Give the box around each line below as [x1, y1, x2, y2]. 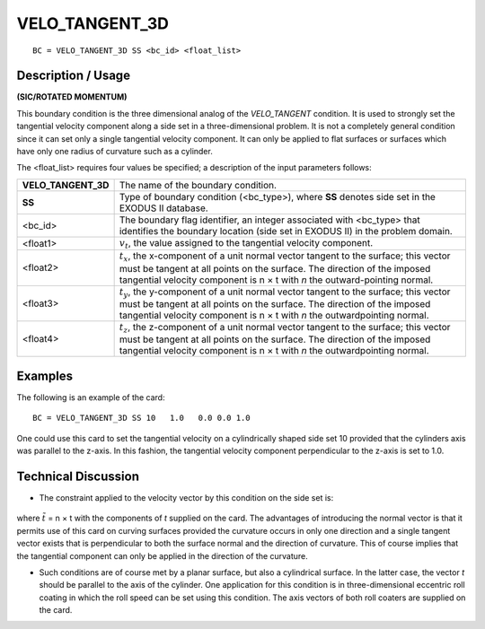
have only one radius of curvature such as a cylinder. [16, 146, 213, 157]
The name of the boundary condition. [119, 179, 278, 191]
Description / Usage [16, 68, 130, 83]
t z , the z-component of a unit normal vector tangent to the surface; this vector [119, 320, 451, 336]
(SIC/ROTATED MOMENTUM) [16, 92, 128, 102]
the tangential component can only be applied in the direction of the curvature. [16, 550, 309, 561]
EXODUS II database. [119, 202, 208, 214]
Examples [16, 368, 74, 383]
